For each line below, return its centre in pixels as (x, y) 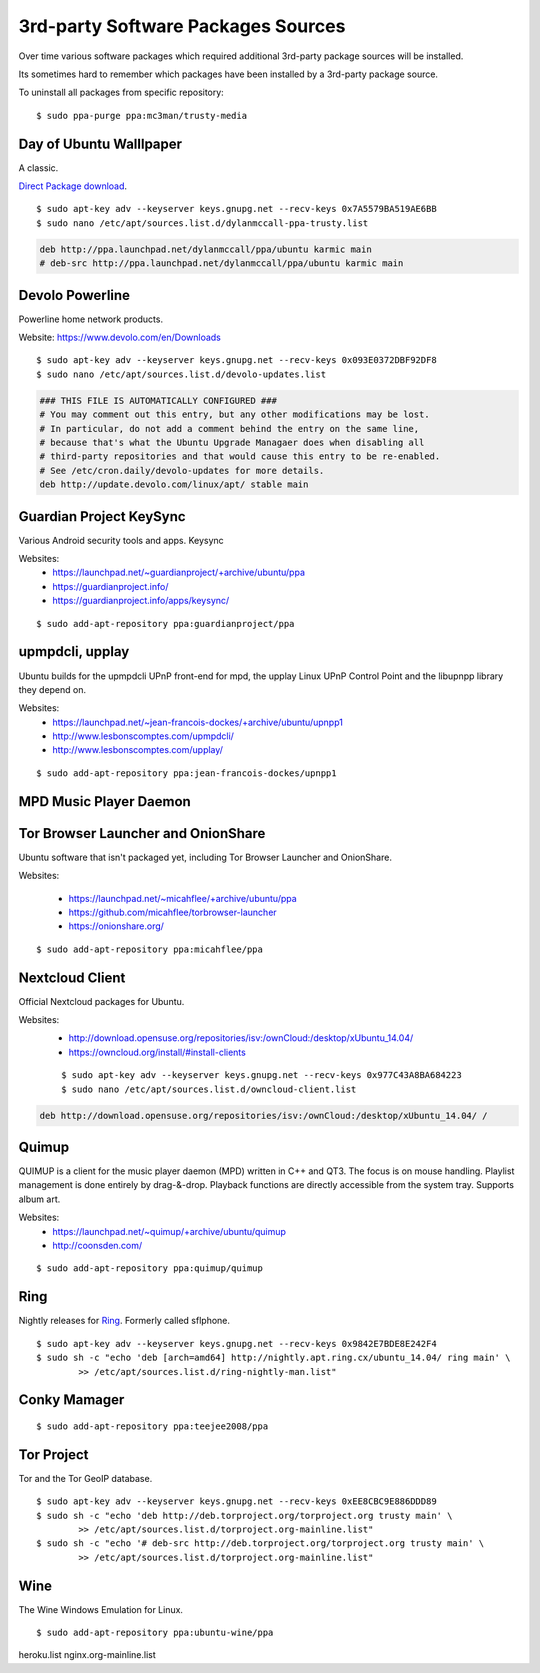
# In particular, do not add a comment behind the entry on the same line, (229, 428)
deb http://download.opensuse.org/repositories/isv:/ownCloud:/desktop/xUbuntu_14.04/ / (264, 1115)
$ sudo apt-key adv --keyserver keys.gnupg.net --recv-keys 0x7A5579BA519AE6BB (236, 209)
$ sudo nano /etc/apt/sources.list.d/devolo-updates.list (181, 374)
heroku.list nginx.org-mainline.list (87, 1655)
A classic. (38, 167)
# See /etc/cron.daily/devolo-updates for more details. (182, 470)
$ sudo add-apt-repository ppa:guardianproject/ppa (165, 623)
